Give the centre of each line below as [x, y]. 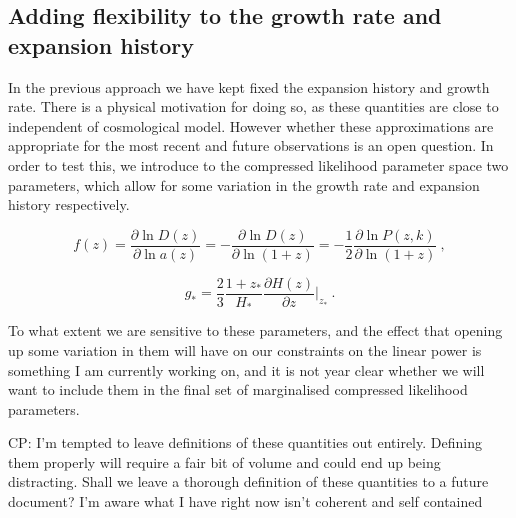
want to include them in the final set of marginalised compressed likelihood [238, 389]
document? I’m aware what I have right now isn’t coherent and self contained [245, 501]
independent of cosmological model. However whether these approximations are [251, 125]
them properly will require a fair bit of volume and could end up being [224, 461]
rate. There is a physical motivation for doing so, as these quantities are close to [253, 106]
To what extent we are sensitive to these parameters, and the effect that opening [255, 330]
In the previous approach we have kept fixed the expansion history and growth [249, 86]
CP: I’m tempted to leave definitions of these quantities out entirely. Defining [245, 442]
